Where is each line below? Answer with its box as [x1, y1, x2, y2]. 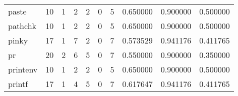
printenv [8, 63, 38, 75]
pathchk [8, 20, 37, 31]
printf [8, 78, 28, 89]
